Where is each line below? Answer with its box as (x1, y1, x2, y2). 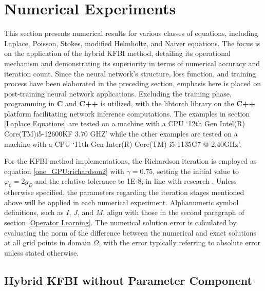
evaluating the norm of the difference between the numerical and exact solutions (4, 227, 257, 238)
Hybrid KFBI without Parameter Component (4, 272, 252, 288)
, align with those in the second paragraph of (103, 207, 244, 218)
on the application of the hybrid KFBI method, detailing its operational (4, 48, 231, 59)
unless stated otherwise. (4, 247, 79, 258)
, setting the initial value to (153, 165, 239, 176)
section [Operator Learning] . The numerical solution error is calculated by (4, 217, 237, 228)
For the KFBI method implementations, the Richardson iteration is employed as (4, 156, 257, 166)
